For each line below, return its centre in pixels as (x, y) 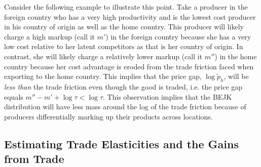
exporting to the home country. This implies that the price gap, (103, 76)
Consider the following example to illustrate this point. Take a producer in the (126, 7)
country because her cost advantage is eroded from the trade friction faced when (129, 66)
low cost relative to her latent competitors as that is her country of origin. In (124, 46)
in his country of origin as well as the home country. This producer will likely (124, 27)
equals (14, 96)
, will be (236, 76)
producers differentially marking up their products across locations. (108, 116)
